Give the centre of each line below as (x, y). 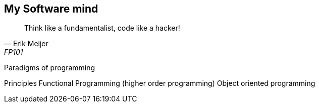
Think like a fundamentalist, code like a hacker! (102, 28)
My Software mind (51, 9)
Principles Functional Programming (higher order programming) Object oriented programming (160, 83)
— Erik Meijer (26, 44)
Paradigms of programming (50, 68)
